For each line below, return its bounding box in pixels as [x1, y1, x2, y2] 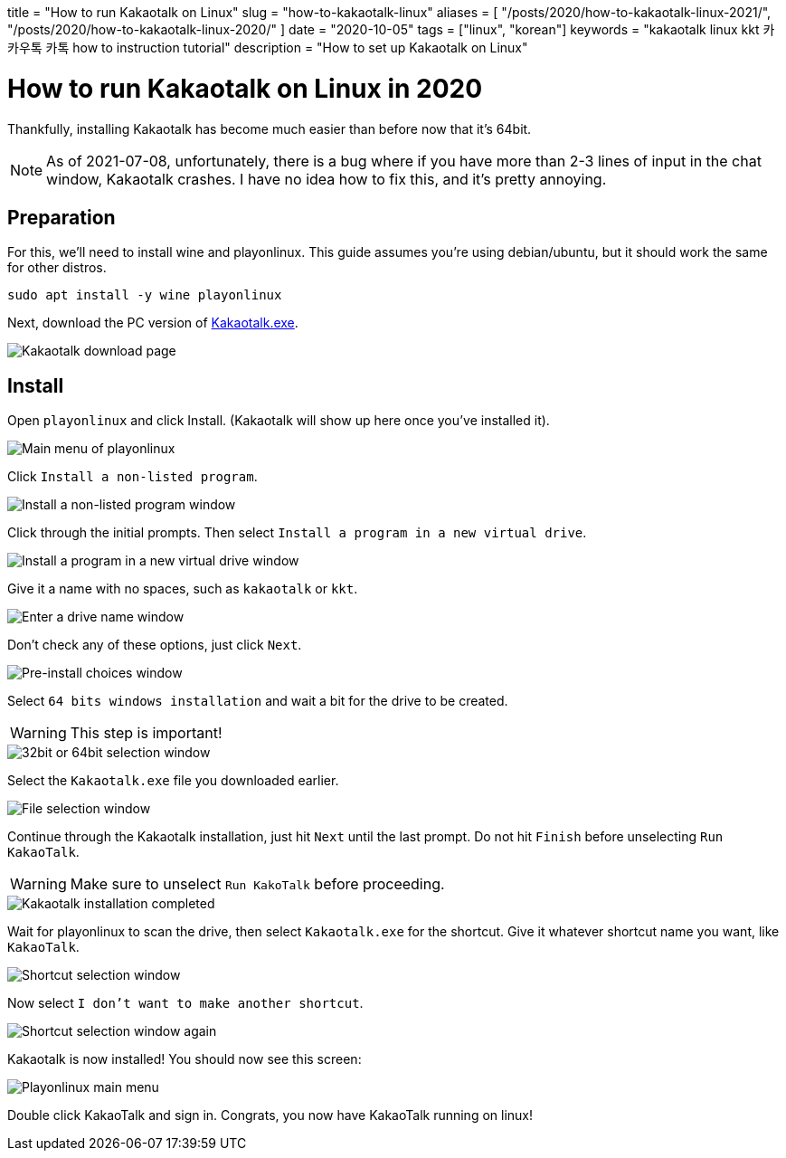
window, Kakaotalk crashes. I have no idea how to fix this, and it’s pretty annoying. [46, 169, 607, 188]
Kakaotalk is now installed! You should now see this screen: [7, 1051, 362, 1068]
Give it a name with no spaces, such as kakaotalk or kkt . [7, 581, 358, 597]
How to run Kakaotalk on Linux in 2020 [7, 72, 483, 104]
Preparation [7, 205, 116, 229]
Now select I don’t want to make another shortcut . [7, 995, 364, 1011]
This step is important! [70, 724, 223, 743]
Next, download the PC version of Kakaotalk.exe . [7, 315, 298, 331]
